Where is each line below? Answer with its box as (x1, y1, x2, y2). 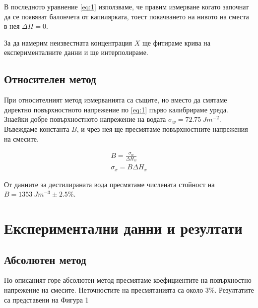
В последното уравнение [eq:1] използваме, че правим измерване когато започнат (4, 1, 249, 11)
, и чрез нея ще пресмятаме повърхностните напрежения (76, 123, 248, 134)
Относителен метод (4, 71, 96, 87)
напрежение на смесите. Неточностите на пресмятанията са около (4, 284, 203, 295)
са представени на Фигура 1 (4, 294, 89, 305)
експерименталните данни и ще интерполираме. (4, 47, 148, 57)
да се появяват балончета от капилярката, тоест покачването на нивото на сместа (4, 11, 249, 21)
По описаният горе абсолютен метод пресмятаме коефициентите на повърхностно (4, 275, 252, 285)
